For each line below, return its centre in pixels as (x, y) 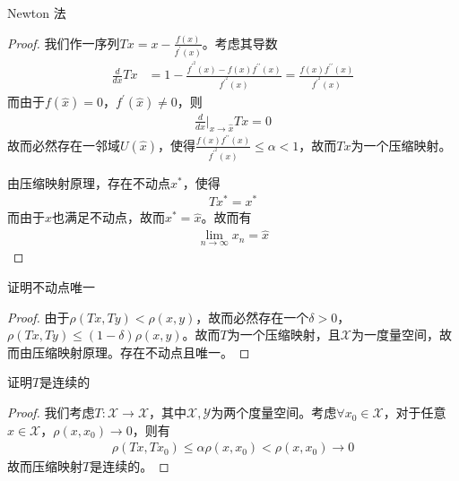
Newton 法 (37, 13)
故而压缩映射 (45, 466)
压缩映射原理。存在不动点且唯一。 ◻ (141, 352)
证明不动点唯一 (51, 287)
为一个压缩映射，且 (284, 335)
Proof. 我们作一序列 (64, 43)
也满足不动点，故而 (109, 217)
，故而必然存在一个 (252, 317)
